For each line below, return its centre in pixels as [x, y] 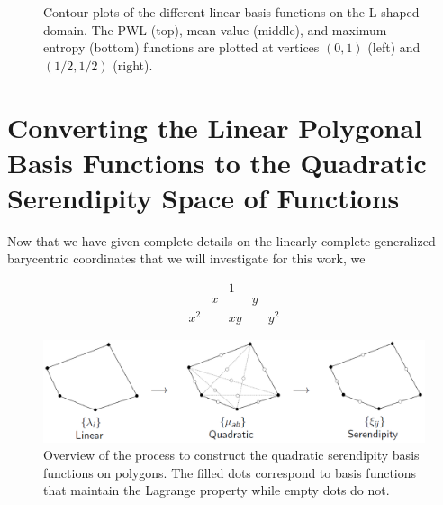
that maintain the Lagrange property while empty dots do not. [217, 490]
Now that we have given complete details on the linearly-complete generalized [221, 240]
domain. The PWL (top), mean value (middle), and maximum [215, 29]
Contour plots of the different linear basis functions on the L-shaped [231, 12]
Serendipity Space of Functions [203, 197]
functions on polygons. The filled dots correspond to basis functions [230, 472]
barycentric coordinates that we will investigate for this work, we [186, 258]
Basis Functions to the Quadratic [217, 162]
